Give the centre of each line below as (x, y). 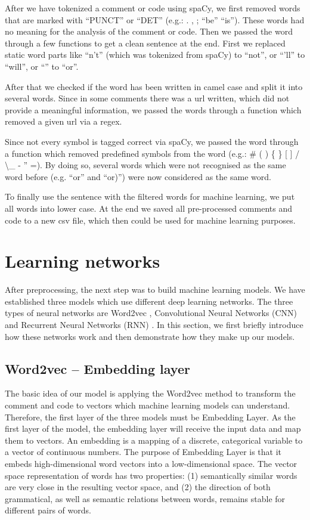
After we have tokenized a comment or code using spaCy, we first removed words (153, 8)
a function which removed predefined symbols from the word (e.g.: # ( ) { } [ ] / (152, 153)
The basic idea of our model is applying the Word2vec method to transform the (150, 393)
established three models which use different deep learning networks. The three (149, 301)
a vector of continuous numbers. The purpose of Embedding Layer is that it (143, 452)
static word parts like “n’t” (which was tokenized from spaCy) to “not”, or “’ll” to (155, 55)
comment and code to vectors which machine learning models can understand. (148, 405)
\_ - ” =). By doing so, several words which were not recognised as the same (145, 165)
